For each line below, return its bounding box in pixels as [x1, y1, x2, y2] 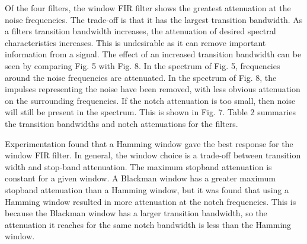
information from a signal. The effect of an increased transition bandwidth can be [5, 48, 302, 60]
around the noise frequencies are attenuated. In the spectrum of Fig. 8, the [5, 71, 277, 83]
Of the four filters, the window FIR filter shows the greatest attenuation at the [5, 2, 291, 14]
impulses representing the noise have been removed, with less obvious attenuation [5, 83, 300, 95]
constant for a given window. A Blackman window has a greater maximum [5, 172, 276, 184]
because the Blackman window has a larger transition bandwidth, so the [5, 207, 267, 219]
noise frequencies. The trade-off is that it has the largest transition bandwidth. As [5, 13, 303, 25]
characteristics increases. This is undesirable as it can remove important [5, 36, 266, 48]
